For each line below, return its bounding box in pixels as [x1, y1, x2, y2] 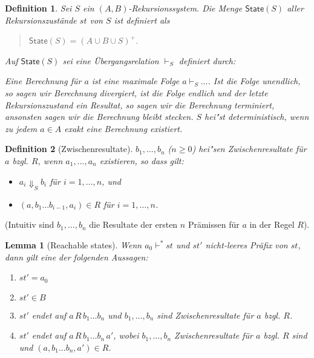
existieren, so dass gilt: [99, 154, 184, 167]
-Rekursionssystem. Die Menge [128, 2, 243, 14]
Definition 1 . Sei [5, 2, 72, 14]
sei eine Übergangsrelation [62, 54, 159, 67]
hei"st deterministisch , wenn [204, 110, 309, 123]
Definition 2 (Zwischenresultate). [5, 142, 133, 155]
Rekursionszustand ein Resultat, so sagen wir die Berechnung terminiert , [5, 98, 275, 111]
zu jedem [5, 122, 38, 134]
